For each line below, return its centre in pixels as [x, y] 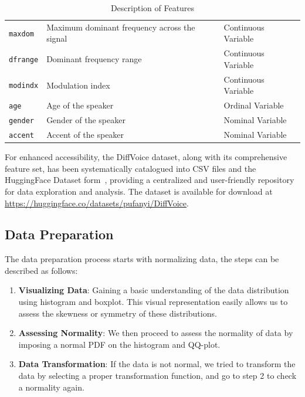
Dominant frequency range [94, 59]
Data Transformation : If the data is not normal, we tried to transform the [157, 364]
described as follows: [41, 270]
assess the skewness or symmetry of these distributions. [118, 313]
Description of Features [152, 8]
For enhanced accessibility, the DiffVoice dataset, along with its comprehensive [146, 157]
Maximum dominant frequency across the [121, 27]
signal [57, 38]
